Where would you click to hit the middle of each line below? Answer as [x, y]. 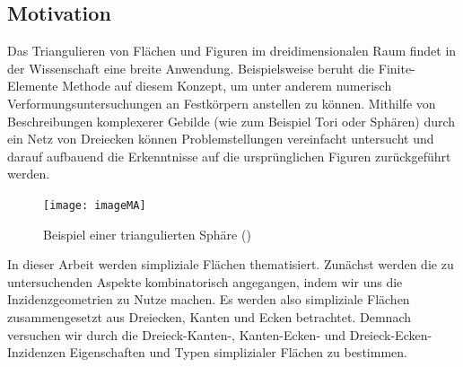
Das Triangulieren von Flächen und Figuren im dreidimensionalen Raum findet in [232, 51]
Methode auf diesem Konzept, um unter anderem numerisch [227, 86]
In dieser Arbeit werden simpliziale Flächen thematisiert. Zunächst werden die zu [231, 264]
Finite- [397, 68]
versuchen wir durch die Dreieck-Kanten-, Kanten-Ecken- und [177, 334]
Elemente [33, 86]
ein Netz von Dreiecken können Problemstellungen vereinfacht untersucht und [221, 139]
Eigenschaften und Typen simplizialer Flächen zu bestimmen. [238, 352]
